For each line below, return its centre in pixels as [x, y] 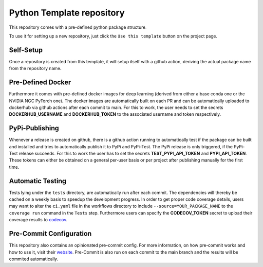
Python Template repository [67, 13]
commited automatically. [34, 259]
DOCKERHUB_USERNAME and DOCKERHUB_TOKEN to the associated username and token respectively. [115, 114]
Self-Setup [26, 50]
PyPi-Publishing [34, 128]
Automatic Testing [38, 181]
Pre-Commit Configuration [50, 234]
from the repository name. [35, 69]
